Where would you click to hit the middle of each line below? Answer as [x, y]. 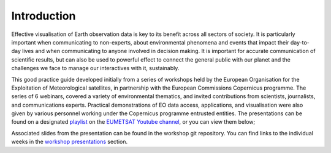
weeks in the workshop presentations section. [70, 142]
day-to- [300, 42]
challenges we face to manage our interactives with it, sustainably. [95, 68]
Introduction [44, 16]
